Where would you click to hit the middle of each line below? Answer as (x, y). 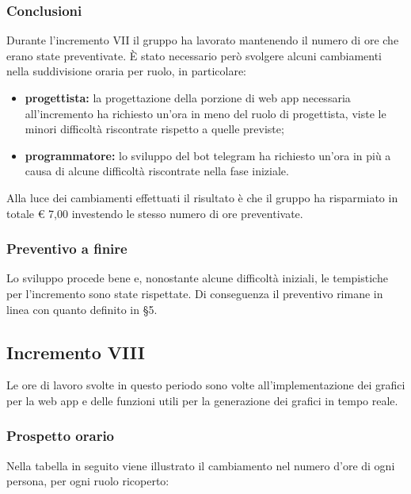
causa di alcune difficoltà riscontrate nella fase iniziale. (157, 171)
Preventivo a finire (67, 249)
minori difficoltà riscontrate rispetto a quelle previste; (154, 129)
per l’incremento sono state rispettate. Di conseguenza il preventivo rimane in (195, 293)
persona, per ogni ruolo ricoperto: (88, 481)
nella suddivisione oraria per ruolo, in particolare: (127, 71)
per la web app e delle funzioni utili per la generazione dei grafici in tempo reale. (202, 400)
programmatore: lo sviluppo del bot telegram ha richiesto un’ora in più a (208, 155)
